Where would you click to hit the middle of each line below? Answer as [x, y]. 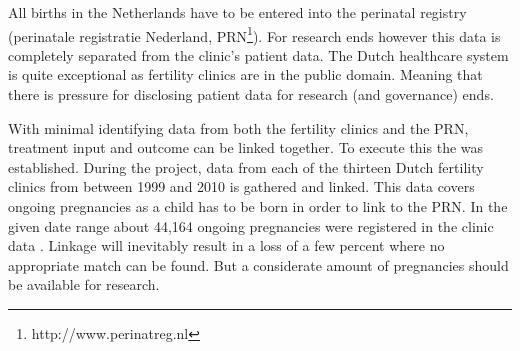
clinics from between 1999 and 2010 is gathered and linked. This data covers [241, 186]
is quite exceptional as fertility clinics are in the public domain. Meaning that [245, 74]
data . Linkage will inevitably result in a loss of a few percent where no [226, 245]
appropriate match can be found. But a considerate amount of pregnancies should [258, 264]
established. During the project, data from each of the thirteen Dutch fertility [246, 166]
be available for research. [84, 284]
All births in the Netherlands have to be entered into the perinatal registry [237, 12]
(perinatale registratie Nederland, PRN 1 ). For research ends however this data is [254, 34]
